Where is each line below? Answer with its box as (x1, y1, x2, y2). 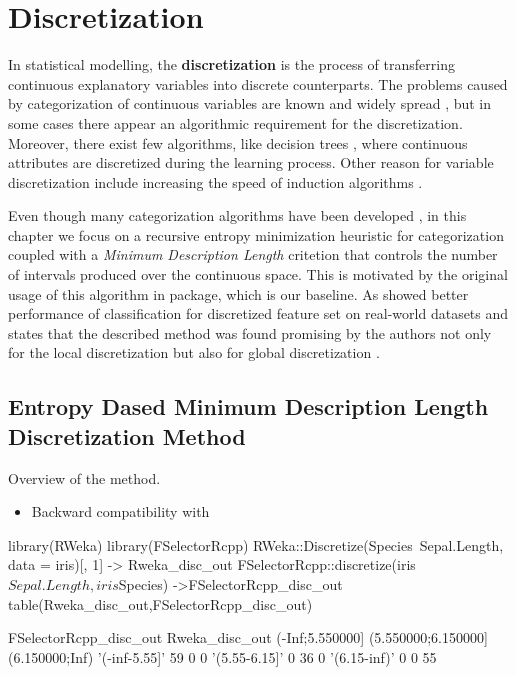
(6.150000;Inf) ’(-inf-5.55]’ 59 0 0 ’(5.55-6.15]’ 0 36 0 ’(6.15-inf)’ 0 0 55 (8, 646, 437, 667)
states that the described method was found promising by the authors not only (8, 322, 492, 343)
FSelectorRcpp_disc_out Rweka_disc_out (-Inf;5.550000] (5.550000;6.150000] (8, 627, 488, 648)
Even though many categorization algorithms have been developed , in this (8, 205, 467, 226)
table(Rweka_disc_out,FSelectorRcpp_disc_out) (8, 593, 313, 614)
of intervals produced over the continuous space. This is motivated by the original (8, 264, 508, 285)
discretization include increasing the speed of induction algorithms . (8, 171, 423, 192)
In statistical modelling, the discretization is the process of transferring (8, 54, 455, 75)
